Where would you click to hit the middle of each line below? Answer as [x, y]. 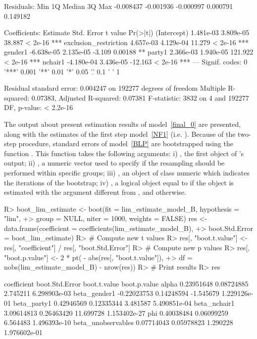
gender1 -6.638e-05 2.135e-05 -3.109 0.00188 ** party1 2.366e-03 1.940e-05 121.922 [129, 52]
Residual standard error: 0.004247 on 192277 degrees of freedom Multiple [115, 88]
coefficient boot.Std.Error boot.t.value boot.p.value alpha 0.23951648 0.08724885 [126, 283]
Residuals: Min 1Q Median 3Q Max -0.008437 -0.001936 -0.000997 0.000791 [119, 6]
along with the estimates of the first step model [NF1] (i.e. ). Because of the [120, 134]
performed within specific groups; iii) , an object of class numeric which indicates [127, 172]
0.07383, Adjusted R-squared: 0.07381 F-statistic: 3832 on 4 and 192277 [140, 97]
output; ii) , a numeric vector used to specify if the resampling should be [114, 163]
